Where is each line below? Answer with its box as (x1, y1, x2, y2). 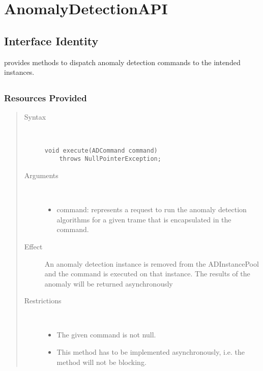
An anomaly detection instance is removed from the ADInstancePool (44, 258, 259, 269)
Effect (24, 241, 43, 251)
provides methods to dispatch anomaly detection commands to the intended (4, 56, 241, 67)
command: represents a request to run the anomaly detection (56, 204, 247, 215)
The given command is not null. (56, 329, 156, 340)
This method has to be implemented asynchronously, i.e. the (56, 347, 245, 357)
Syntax (24, 111, 46, 122)
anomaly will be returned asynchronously (44, 278, 173, 289)
